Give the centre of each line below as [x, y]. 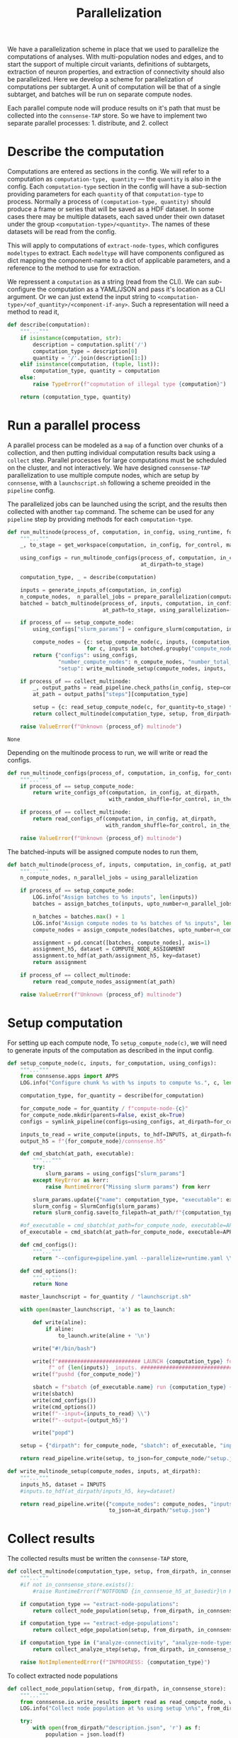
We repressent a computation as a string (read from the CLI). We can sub [113, 282]
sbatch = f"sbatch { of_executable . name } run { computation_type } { [133, 1387]
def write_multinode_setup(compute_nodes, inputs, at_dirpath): [104, 1471]
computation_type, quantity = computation [96, 371]
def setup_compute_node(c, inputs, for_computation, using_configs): [112, 1063]
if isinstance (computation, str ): [71, 338]
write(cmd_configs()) [65, 1400]
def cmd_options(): [49, 1271]
